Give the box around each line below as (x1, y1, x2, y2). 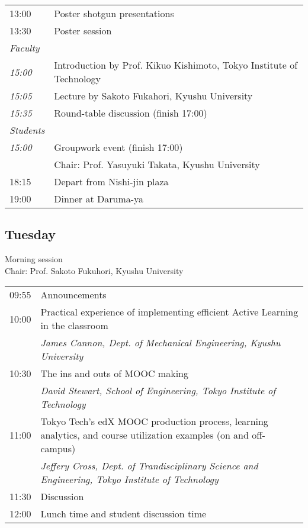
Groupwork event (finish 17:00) (54, 140, 183, 154)
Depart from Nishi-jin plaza (54, 175, 169, 188)
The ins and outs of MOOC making (40, 366, 188, 381)
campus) (40, 442, 76, 456)
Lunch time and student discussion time (40, 507, 207, 521)
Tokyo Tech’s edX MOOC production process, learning (40, 414, 268, 429)
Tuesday (5, 225, 56, 243)
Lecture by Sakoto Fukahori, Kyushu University (54, 89, 253, 102)
